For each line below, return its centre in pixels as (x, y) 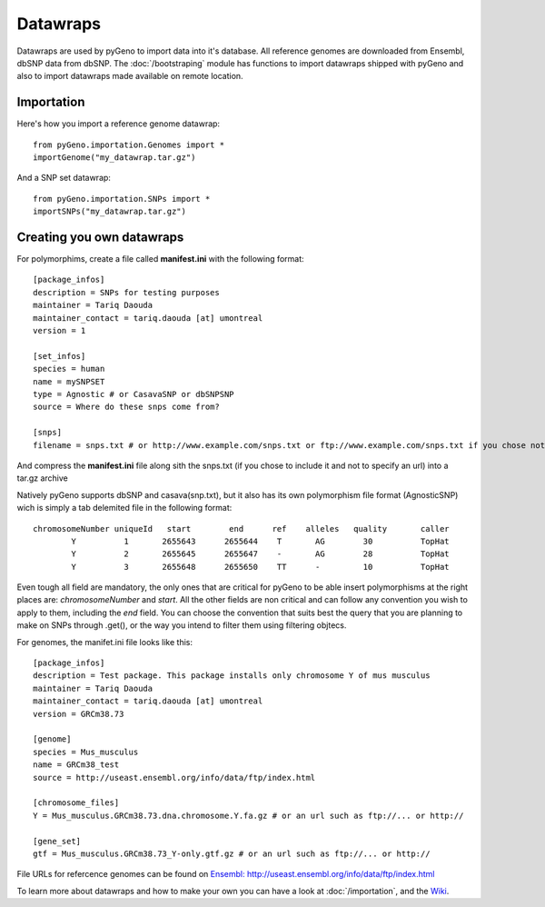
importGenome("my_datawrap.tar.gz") (114, 158)
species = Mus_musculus (86, 752)
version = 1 (59, 331)
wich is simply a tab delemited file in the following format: (124, 508)
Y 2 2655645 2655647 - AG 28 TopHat (260, 554)
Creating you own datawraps (100, 237)
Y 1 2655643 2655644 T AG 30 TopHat (260, 541)
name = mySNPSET (69, 381)
